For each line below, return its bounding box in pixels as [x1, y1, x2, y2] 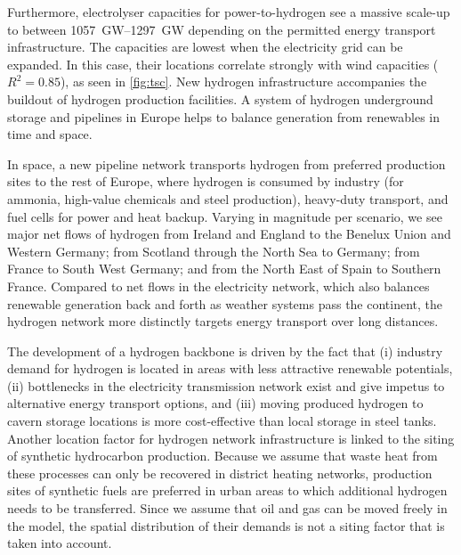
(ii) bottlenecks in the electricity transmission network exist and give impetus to [7, 376, 445, 395]
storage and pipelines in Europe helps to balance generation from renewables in [7, 107, 441, 126]
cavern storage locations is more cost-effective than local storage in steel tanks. [7, 412, 437, 430]
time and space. [7, 125, 93, 143]
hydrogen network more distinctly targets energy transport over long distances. [7, 312, 439, 331]
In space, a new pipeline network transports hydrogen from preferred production [7, 154, 446, 173]
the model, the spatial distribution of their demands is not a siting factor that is [7, 516, 445, 535]
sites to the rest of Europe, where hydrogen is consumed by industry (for [7, 172, 404, 191]
